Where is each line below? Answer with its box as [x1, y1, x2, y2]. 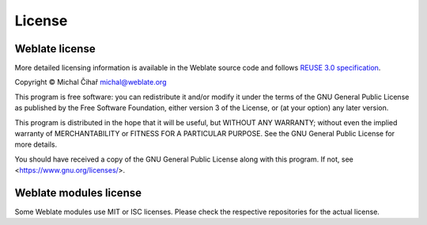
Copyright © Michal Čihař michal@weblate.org [14, 78, 167, 87]
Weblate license [14, 42, 96, 55]
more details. [14, 139, 58, 150]
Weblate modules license [14, 186, 142, 200]
